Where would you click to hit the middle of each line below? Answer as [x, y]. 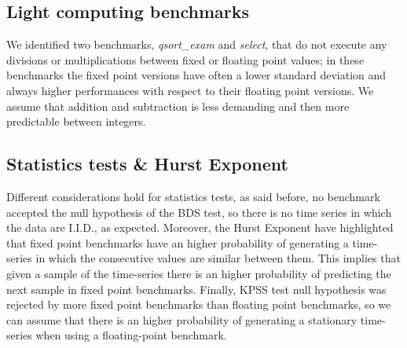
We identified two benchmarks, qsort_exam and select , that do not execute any [197, 44]
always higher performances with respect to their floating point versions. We [190, 90]
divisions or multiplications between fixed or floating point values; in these [185, 59]
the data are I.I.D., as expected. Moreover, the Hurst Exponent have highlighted [200, 227]
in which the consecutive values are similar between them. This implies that [218, 258]
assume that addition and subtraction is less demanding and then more [178, 106]
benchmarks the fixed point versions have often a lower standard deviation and [196, 75]
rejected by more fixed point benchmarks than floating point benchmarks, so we [199, 304]
